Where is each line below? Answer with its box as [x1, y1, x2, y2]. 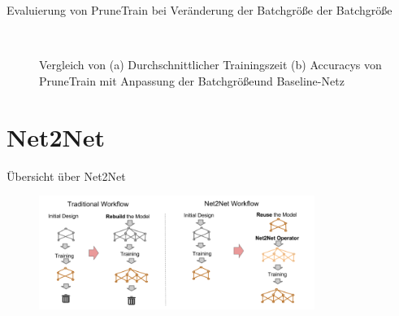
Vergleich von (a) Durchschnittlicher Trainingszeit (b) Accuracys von [39, 56, 382, 73]
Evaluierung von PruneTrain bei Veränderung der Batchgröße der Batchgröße [7, 2, 392, 18]
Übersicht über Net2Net [7, 167, 126, 184]
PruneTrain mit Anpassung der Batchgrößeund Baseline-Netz [39, 72, 345, 89]
